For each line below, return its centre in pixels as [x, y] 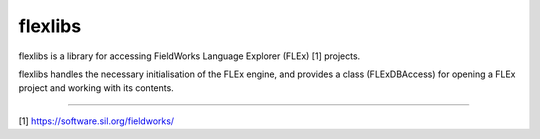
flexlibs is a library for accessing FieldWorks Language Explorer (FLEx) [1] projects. [189, 56]
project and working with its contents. [96, 88]
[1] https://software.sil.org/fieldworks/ [96, 121]
